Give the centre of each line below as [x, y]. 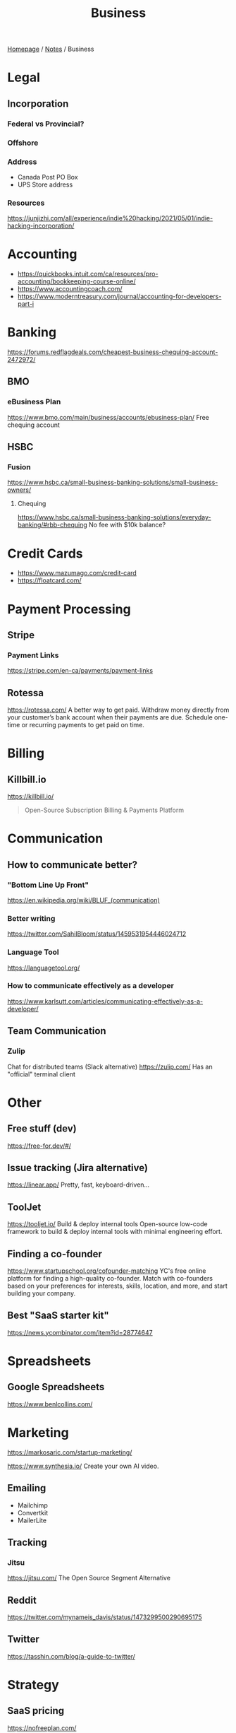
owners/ [19, 490]
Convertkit [32, 1512]
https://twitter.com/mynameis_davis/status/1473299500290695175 [105, 1617]
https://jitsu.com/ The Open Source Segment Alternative [89, 1578]
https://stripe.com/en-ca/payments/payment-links [80, 671]
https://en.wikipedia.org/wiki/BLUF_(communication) [83, 900]
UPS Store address [45, 184]
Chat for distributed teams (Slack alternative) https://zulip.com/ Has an [110, 1067]
